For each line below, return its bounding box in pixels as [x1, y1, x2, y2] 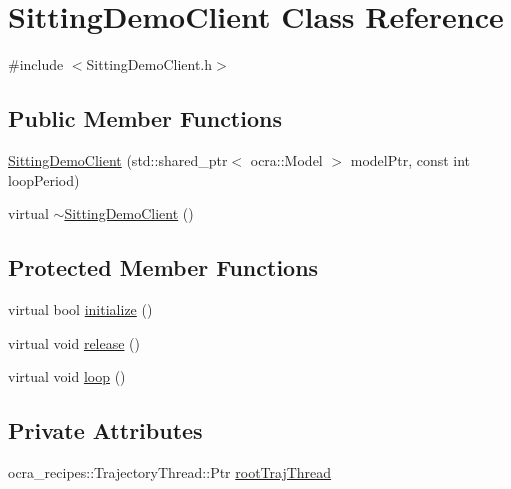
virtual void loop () [8, 366, 126, 387]
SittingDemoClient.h [86, 54, 213, 75]
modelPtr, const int [350, 149, 471, 170]
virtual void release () [8, 332, 141, 353]
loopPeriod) [8, 169, 80, 190]
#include [8, 54, 64, 75]
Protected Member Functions [8, 252, 319, 283]
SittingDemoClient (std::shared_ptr [8, 149, 228, 170]
